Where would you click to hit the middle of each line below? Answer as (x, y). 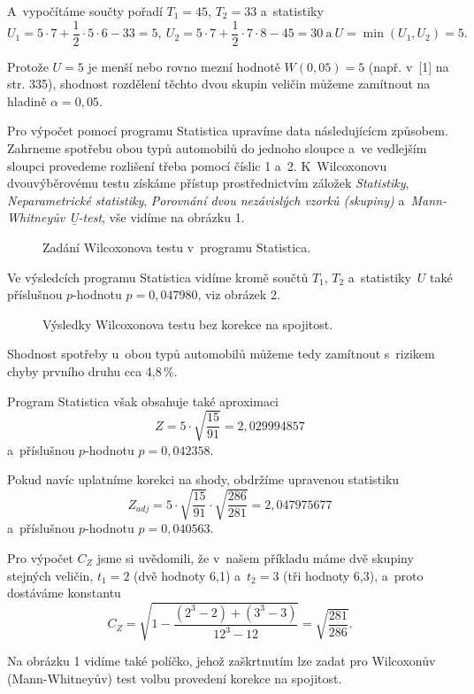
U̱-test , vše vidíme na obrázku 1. (157, 217)
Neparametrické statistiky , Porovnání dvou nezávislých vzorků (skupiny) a (206, 200)
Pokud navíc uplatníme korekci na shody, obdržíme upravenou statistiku (203, 479)
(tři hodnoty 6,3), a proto (353, 575)
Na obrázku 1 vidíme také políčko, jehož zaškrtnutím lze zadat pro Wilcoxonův (222, 661)
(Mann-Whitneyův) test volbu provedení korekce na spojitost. (175, 678)
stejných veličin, (50, 575)
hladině (27, 100)
